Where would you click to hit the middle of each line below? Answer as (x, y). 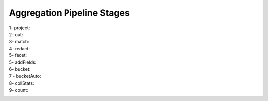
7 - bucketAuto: (25, 76)
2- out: (16, 34)
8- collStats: (22, 83)
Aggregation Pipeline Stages (69, 13)
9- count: (19, 90)
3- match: (19, 42)
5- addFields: (23, 62)
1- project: (20, 28)
